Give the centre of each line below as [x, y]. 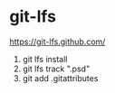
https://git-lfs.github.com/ [57, 42]
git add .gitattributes [60, 78]
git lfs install [45, 59]
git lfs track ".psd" [56, 69]
